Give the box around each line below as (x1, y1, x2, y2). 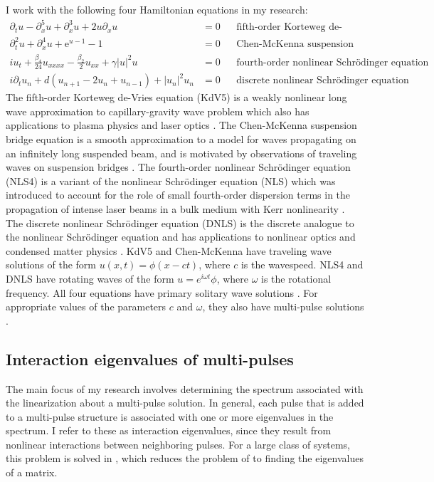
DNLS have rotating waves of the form (6, 271, 174, 285)
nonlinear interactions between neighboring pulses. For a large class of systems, (6, 436, 350, 451)
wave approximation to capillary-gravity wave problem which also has (6, 103, 309, 118)
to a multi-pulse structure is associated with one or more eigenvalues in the (6, 409, 334, 424)
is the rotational (261, 271, 332, 285)
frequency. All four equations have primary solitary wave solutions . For (6, 285, 318, 300)
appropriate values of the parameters (6, 299, 166, 314)
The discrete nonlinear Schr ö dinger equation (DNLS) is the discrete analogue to (6, 215, 354, 230)
